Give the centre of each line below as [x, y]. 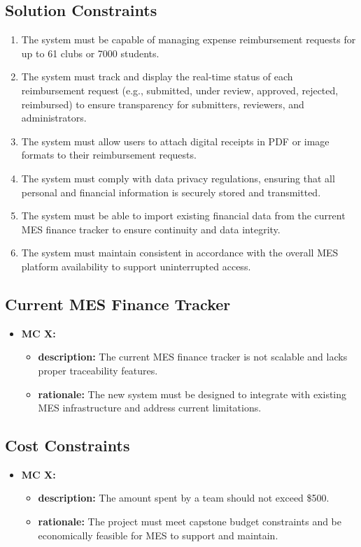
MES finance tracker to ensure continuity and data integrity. [151, 229]
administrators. [54, 118]
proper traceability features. [98, 370]
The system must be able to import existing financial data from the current [183, 216]
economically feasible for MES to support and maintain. [158, 535]
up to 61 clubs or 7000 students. [90, 53]
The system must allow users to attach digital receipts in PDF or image [175, 141]
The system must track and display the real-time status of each [157, 76]
